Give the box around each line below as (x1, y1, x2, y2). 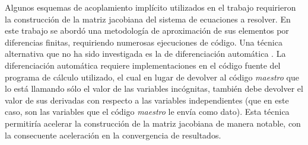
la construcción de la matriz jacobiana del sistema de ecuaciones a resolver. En (5, 12, 291, 25)
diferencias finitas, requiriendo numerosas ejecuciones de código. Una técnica (5, 36, 282, 48)
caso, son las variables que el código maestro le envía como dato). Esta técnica (5, 105, 290, 118)
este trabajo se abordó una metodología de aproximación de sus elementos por (5, 24, 289, 37)
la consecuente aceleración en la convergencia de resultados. (5, 128, 221, 141)
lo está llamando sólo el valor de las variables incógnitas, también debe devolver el (5, 82, 303, 95)
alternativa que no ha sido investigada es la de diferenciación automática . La (5, 47, 286, 60)
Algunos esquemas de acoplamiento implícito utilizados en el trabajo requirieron (5, 1, 296, 13)
